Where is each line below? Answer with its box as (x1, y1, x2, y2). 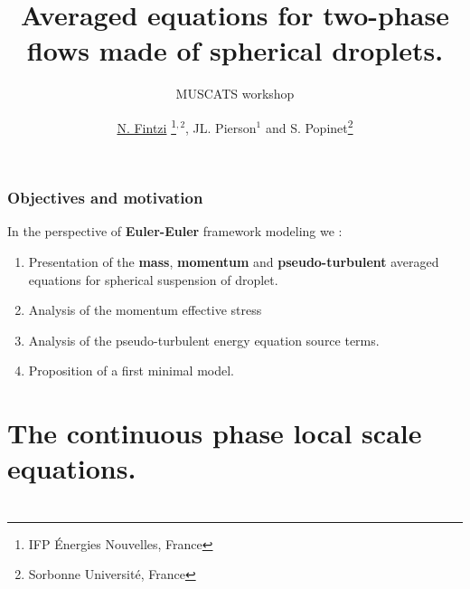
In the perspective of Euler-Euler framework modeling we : (7, 222, 343, 241)
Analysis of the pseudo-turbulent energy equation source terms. (28, 330, 380, 349)
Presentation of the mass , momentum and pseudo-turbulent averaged (28, 252, 439, 271)
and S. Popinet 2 (265, 115, 353, 137)
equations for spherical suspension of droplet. (28, 270, 278, 289)
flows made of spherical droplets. (26, 32, 444, 69)
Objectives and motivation (7, 186, 203, 209)
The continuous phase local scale (7, 414, 422, 451)
